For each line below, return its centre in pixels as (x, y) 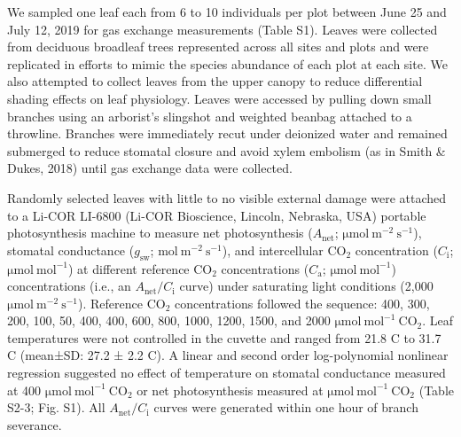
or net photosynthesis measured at (230, 390)
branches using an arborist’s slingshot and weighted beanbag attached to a (210, 116)
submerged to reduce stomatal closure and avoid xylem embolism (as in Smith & (227, 150)
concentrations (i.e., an (69, 286)
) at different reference (129, 268)
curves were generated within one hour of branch (286, 407)
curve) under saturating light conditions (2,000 (306, 286)
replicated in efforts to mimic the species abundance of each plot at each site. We (227, 63)
